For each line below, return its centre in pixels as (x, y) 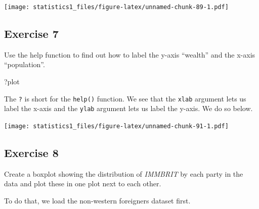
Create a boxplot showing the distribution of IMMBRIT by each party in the (124, 173)
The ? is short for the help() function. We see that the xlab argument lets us (125, 98)
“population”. (25, 64)
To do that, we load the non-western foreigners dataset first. (97, 200)
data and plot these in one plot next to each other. (83, 184)
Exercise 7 (31, 34)
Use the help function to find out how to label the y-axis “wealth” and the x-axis (130, 54)
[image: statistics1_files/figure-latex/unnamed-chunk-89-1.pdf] (116, 7)
